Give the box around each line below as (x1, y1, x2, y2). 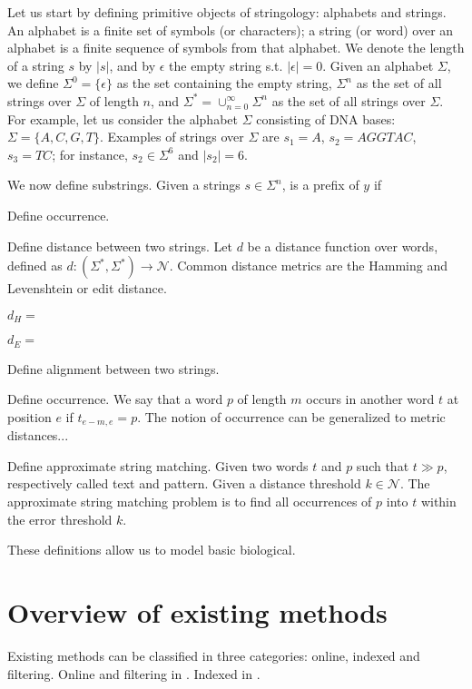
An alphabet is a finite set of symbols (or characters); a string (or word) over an (7, 20, 454, 39)
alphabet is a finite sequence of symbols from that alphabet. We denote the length (7, 38, 465, 57)
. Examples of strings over (100, 127, 244, 146)
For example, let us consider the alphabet (7, 109, 238, 128)
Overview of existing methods (7, 594, 388, 631)
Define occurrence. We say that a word (7, 389, 223, 408)
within (420, 492, 457, 511)
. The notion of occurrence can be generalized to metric (137, 407, 446, 426)
